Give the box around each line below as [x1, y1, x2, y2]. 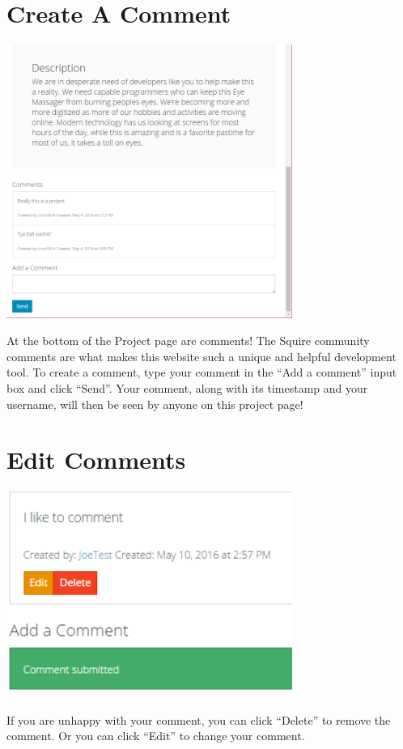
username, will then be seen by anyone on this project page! [6, 395, 303, 412]
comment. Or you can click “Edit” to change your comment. [6, 727, 305, 744]
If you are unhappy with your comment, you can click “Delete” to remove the [6, 711, 391, 728]
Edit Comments [6, 443, 186, 476]
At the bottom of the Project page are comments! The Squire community [6, 332, 370, 349]
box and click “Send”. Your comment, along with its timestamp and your [6, 380, 368, 397]
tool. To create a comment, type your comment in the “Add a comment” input [6, 364, 397, 381]
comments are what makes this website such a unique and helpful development [6, 347, 397, 364]
